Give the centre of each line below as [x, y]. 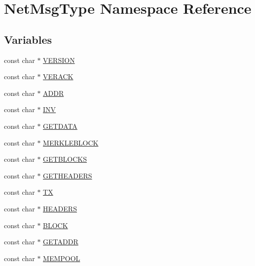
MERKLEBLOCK [71, 142]
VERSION [59, 60]
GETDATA [60, 126]
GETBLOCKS [65, 159]
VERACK [58, 76]
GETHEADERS [68, 175]
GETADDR [61, 242]
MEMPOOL [62, 258]
